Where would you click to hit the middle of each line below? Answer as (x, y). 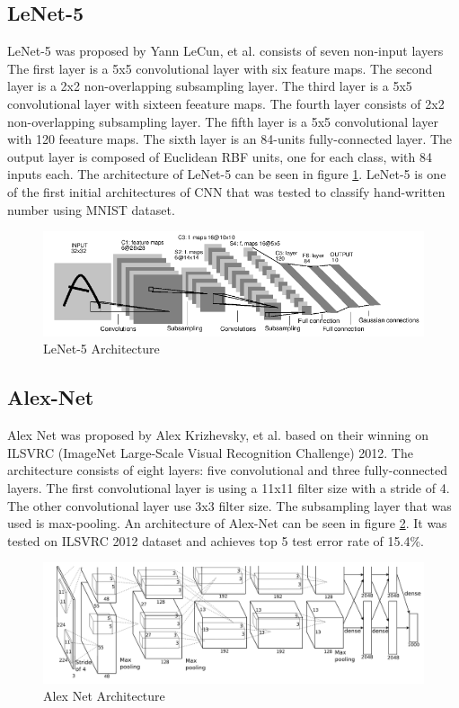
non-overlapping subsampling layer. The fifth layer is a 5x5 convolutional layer (223, 121)
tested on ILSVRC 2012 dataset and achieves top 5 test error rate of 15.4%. (216, 540)
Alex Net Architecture (104, 696)
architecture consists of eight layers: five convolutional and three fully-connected (228, 470)
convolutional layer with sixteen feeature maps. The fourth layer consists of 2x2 (226, 103)
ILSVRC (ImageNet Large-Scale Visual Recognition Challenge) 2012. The (210, 452)
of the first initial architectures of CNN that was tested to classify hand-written (226, 191)
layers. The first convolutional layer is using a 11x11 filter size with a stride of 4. (229, 488)
